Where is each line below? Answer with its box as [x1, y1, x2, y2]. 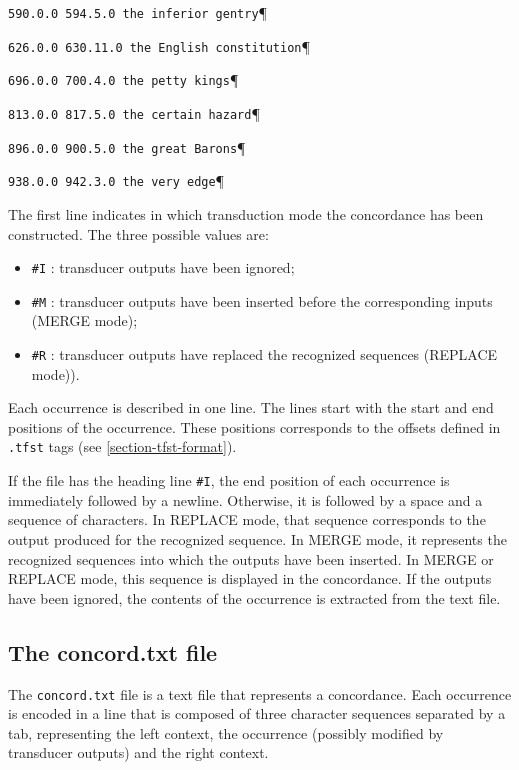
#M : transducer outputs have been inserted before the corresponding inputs [31, 290, 493, 311]
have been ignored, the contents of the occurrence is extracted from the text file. [8, 587, 501, 608]
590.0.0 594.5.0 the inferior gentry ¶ [8, 2, 268, 22]
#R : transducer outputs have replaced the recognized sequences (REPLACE [31, 344, 498, 365]
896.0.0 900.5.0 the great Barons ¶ [8, 136, 246, 157]
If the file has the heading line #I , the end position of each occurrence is [8, 470, 450, 491]
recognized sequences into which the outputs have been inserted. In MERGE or [8, 548, 494, 569]
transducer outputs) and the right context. [8, 742, 269, 763]
